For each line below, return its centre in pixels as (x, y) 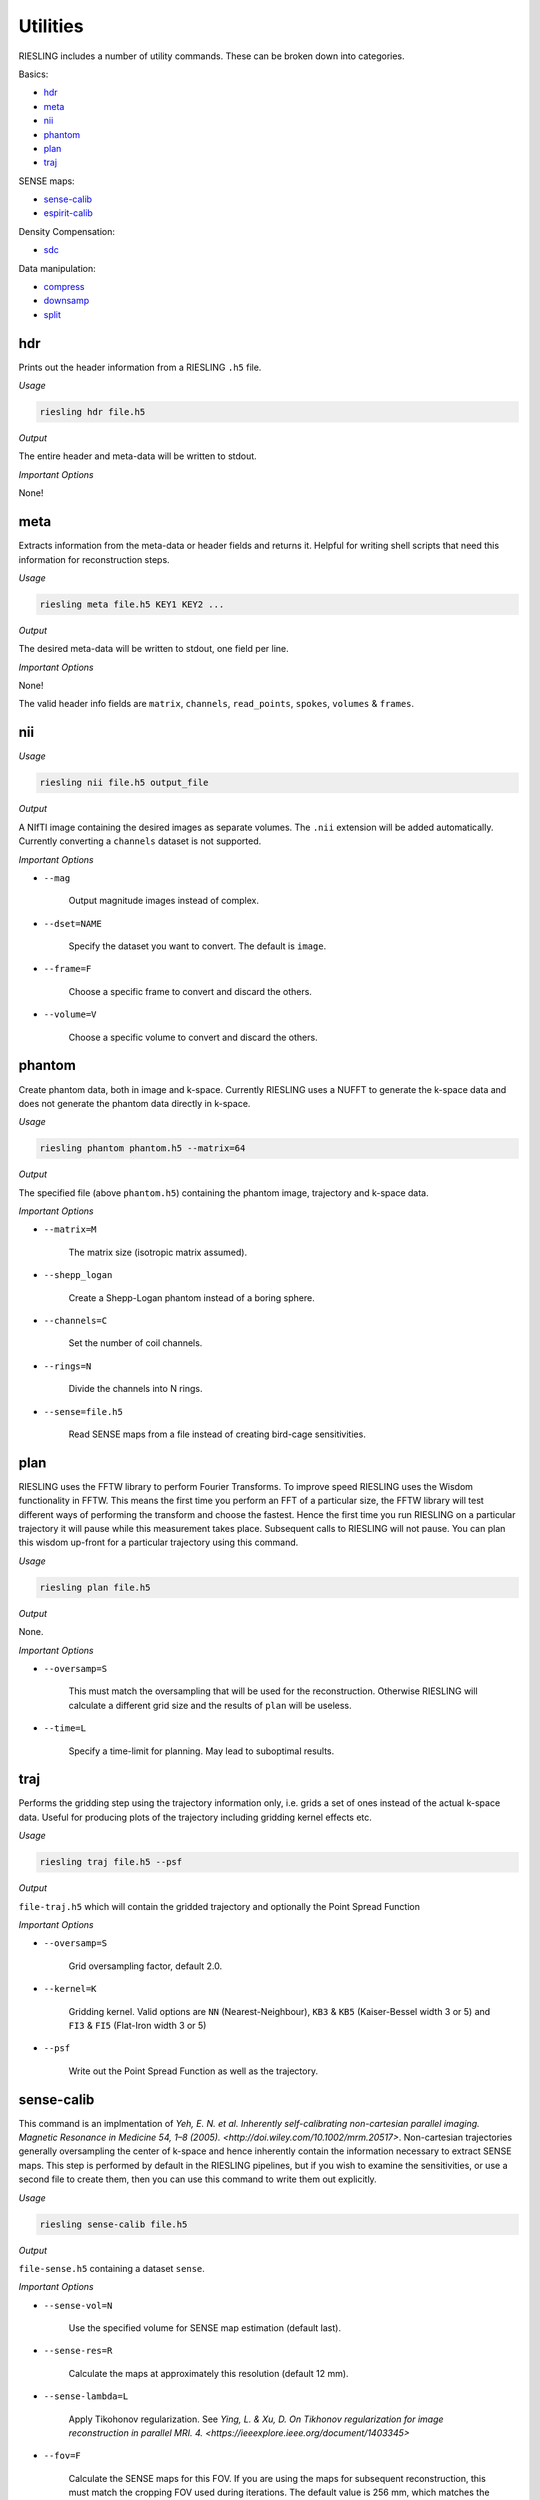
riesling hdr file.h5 (92, 412)
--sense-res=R (78, 2351)
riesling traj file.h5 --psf (111, 1862)
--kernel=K (70, 1989)
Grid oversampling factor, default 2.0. (145, 1966)
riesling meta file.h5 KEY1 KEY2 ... (132, 604)
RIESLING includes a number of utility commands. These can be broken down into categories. (211, 56)
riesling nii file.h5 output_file (124, 783)
